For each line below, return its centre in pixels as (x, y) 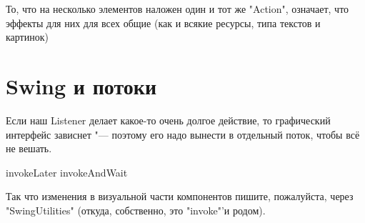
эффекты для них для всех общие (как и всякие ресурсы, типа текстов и (163, 23)
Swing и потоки (81, 85)
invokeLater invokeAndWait (67, 172)
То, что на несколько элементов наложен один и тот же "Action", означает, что (177, 9)
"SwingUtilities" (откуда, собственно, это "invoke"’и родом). (136, 210)
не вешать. (29, 148)
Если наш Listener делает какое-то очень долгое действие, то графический (168, 120)
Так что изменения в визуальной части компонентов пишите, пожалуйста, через (180, 196)
